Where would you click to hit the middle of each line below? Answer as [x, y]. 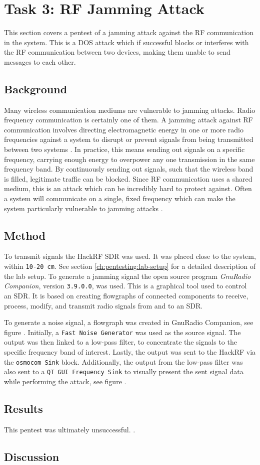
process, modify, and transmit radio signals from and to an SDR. [103, 305]
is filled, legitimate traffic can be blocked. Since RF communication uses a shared [128, 178]
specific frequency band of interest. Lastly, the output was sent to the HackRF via [130, 351]
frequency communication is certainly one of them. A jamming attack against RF [128, 120]
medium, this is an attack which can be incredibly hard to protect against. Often [128, 188]
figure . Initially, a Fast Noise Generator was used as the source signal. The [122, 332]
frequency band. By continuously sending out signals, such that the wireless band [129, 169]
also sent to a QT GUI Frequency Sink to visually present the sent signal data [124, 371]
